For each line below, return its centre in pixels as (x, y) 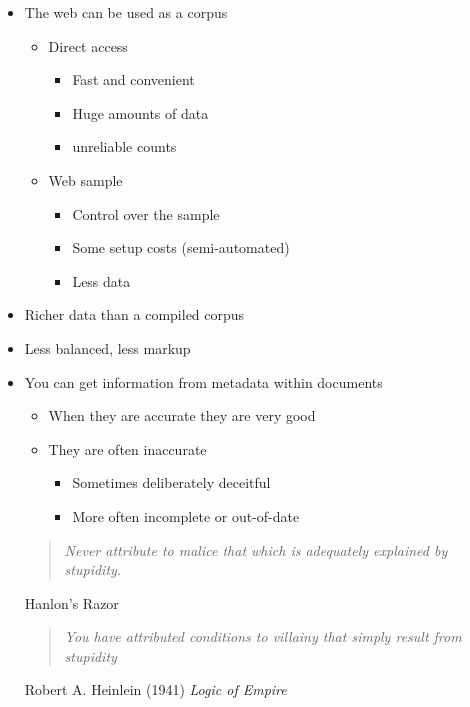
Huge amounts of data (140, 112)
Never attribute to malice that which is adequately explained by (256, 549)
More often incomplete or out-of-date (186, 515)
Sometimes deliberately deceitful (171, 482)
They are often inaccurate (127, 448)
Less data (101, 280)
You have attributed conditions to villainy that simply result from (263, 636)
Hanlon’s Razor (71, 602)
